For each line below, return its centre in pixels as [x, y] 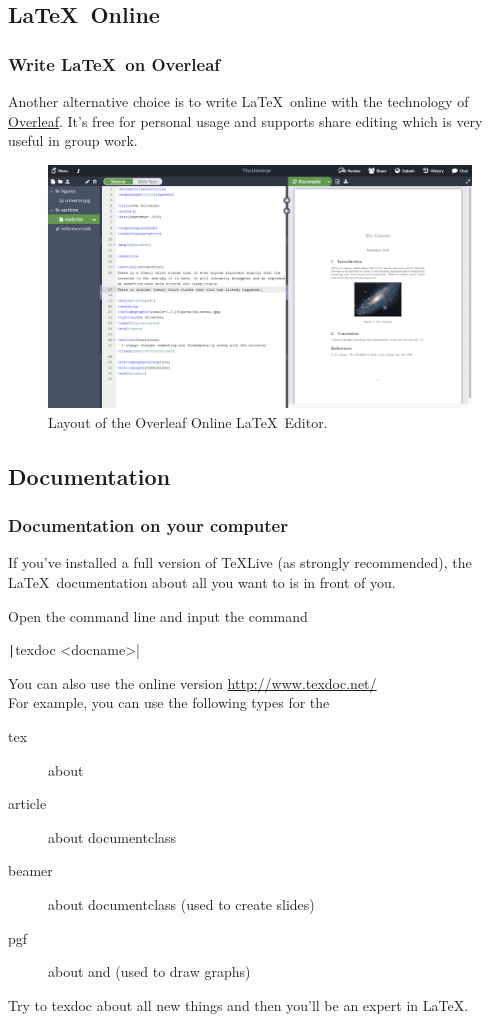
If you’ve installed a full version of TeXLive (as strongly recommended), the [240, 562]
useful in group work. [73, 140]
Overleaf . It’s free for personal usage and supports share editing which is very [245, 120]
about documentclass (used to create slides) [181, 903]
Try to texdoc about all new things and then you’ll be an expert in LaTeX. [238, 1004]
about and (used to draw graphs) [149, 971]
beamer [30, 870]
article [27, 803]
